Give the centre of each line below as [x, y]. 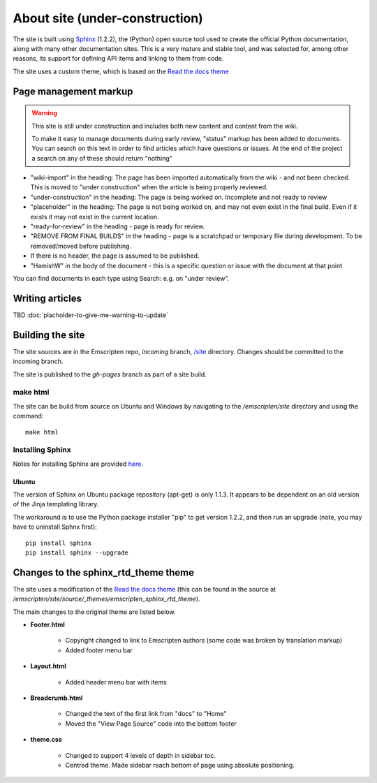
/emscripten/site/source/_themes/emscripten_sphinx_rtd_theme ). [106, 599]
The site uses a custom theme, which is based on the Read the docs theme [121, 71]
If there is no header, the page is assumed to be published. [115, 256]
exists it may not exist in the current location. [95, 217]
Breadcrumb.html [57, 698]
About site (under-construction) [108, 18]
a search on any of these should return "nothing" [102, 158]
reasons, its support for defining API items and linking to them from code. [118, 59]
